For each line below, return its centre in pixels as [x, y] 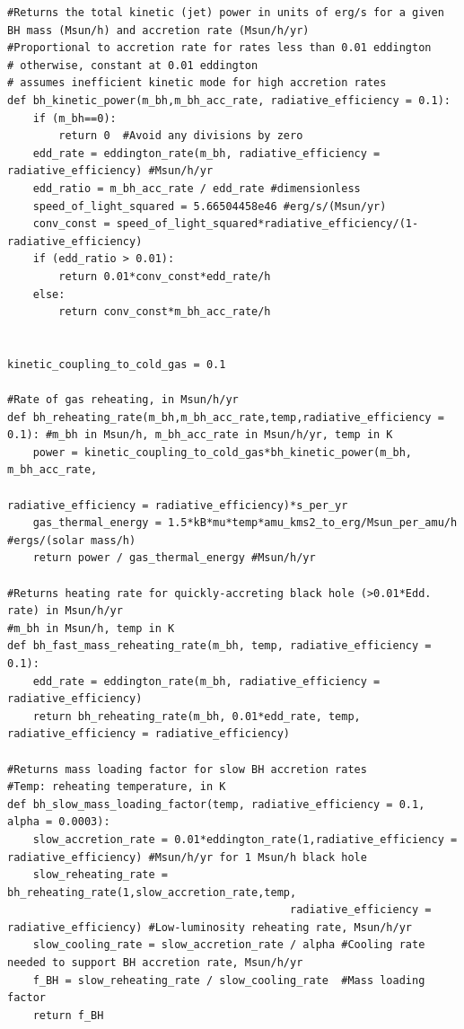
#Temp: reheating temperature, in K [117, 787]
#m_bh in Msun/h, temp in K [91, 628]
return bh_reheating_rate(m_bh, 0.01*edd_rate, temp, [197, 716]
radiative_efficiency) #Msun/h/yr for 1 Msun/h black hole [187, 857]
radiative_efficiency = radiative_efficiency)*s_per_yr [178, 505]
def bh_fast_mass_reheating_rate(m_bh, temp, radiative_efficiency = [219, 646]
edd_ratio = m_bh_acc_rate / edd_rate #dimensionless [197, 188]
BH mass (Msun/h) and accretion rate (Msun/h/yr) [158, 30]
